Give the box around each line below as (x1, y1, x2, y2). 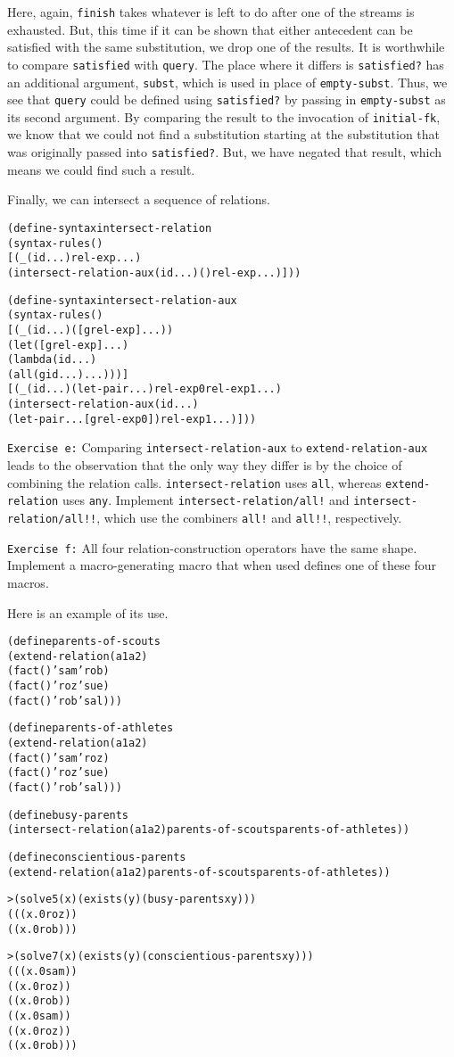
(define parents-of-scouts (7, 635, 161, 648)
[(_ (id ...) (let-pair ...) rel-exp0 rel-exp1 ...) (7, 383, 282, 396)
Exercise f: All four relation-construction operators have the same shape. (7, 538, 417, 557)
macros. (7, 573, 49, 591)
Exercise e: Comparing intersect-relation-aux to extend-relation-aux (7, 438, 428, 457)
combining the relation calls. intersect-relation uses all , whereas (7, 473, 382, 491)
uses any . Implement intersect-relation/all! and (62, 491, 350, 509)
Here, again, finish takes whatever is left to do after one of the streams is (7, 3, 415, 21)
